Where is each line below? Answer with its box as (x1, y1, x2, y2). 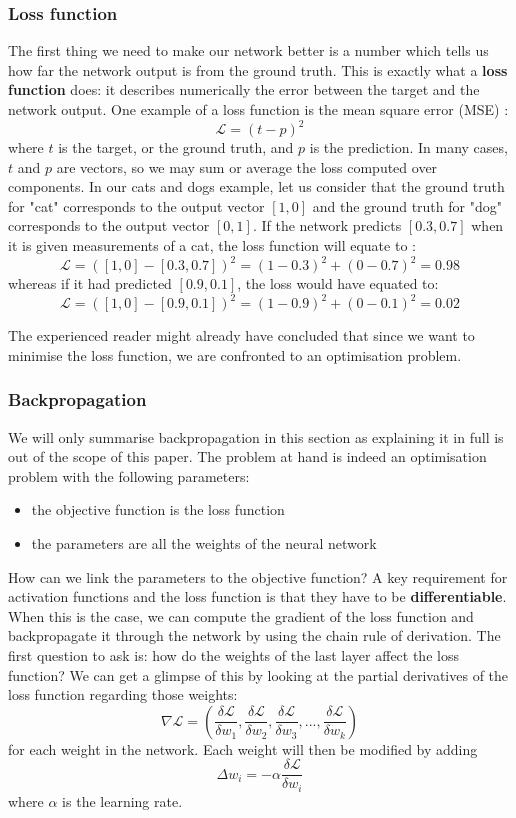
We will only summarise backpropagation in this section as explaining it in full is (8, 426, 504, 447)
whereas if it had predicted (8, 273, 172, 294)
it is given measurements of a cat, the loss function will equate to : (8, 235, 416, 256)
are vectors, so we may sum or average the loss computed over (56, 156, 438, 177)
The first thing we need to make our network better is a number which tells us (8, 40, 489, 61)
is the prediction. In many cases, (309, 137, 508, 158)
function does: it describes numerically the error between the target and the (8, 79, 480, 100)
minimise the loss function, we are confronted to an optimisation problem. (8, 344, 462, 365)
